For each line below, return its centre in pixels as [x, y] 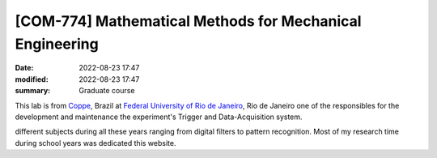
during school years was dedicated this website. [95, 143]
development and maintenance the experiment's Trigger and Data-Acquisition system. [159, 117]
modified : [32, 79]
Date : [24, 68]
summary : [33, 91]
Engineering [57, 44]
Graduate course [107, 91]
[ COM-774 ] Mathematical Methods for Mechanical [188, 21]
